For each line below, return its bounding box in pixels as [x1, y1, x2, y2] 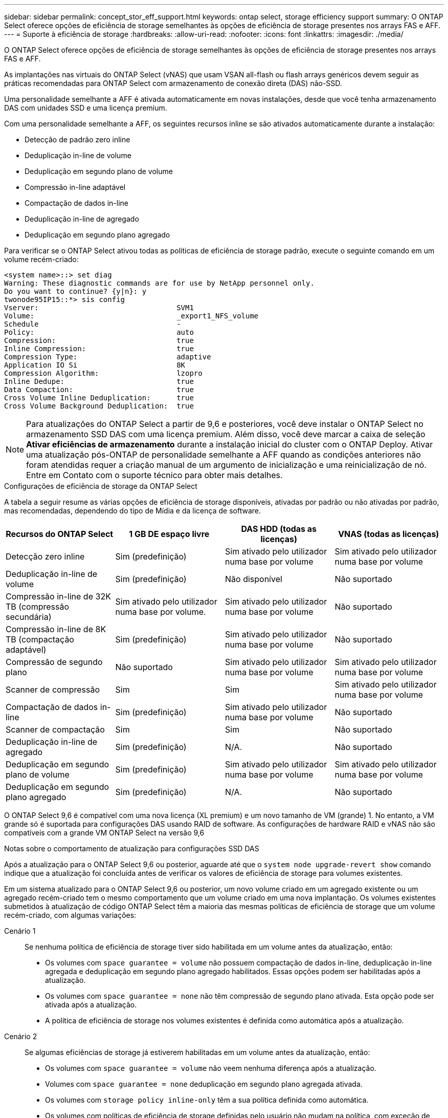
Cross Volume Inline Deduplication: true [4, 394, 194, 402]
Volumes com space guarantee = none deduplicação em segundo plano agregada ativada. [45, 1080, 363, 1088]
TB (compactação [6, 634, 74, 644]
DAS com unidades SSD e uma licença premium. [4, 103, 167, 112]
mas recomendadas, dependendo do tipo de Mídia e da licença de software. [4, 506, 261, 515]
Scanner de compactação [6, 724, 105, 735]
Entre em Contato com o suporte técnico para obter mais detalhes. [26, 470, 283, 480]
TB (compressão [6, 601, 70, 612]
